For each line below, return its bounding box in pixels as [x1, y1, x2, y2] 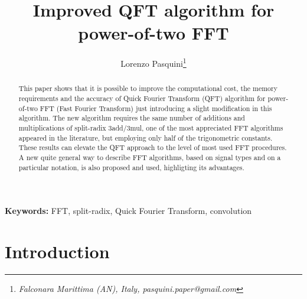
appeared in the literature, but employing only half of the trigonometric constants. [18, 132, 273, 142]
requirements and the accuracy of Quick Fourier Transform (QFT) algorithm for [18, 93, 266, 103]
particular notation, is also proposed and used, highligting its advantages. [18, 162, 244, 172]
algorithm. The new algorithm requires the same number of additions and [18, 113, 245, 123]
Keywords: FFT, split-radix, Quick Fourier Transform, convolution [5, 204, 252, 217]
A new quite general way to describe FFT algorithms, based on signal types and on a [18, 152, 281, 162]
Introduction [5, 239, 110, 264]
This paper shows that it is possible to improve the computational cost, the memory [18, 83, 277, 93]
